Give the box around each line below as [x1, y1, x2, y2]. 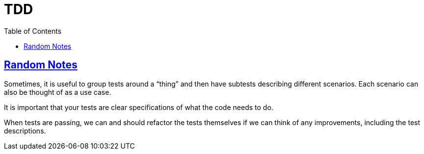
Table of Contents [4, 26, 62, 35]
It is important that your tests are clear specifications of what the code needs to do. [4, 103, 273, 111]
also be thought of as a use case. [4, 88, 111, 96]
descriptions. [4, 126, 46, 135]
